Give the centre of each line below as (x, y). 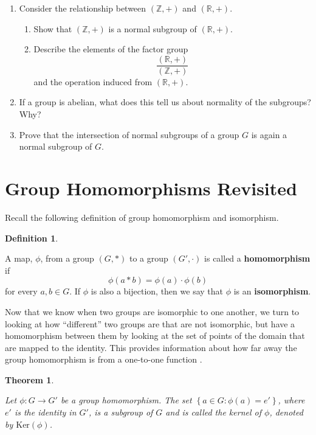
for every (21, 291)
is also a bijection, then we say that (157, 291)
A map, (19, 258)
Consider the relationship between (83, 8)
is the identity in (45, 412)
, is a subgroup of (121, 412)
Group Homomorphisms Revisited (151, 188)
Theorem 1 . (29, 379)
